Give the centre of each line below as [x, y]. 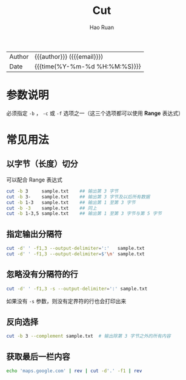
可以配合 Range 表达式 [34, 180]
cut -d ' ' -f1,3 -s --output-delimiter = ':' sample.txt [77, 289]
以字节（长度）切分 [42, 164]
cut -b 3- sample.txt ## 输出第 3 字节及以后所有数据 [78, 197]
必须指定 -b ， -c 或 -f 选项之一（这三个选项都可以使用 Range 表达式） [95, 113]
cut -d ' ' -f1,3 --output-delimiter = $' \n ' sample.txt [76, 254]
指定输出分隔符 [34, 234]
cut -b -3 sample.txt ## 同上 [51, 208]
